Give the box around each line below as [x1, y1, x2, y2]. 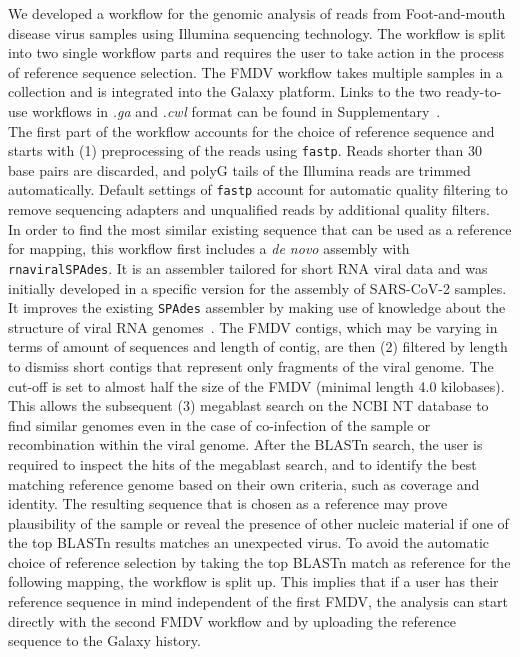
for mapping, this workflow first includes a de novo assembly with [8, 238, 410, 259]
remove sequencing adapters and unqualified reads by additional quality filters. [8, 199, 490, 220]
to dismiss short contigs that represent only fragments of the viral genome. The [8, 355, 494, 376]
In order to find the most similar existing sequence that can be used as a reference [8, 218, 512, 239]
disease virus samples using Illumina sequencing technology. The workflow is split [8, 22, 506, 43]
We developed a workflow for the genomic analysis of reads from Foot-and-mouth [8, 3, 506, 23]
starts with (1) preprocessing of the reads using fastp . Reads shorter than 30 [8, 140, 482, 161]
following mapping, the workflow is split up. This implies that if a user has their [8, 571, 499, 592]
